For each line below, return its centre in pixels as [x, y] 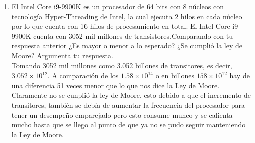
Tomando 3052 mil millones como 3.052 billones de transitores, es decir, [122, 65]
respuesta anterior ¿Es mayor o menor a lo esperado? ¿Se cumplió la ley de [127, 46]
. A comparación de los [83, 75]
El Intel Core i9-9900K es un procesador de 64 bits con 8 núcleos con [117, 6]
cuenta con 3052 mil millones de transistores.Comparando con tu [133, 35]
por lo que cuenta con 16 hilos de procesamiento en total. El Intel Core [121, 26]
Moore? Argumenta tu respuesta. [62, 55]
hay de [240, 75]
